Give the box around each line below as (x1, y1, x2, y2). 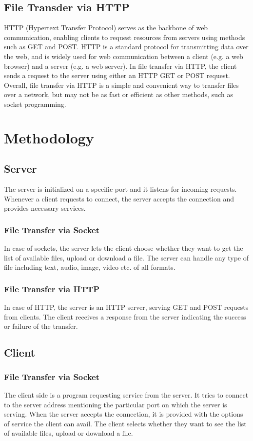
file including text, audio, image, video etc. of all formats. (4, 262, 175, 272)
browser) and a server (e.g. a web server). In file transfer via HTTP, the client (4, 60, 237, 71)
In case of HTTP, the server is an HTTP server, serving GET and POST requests (4, 302, 249, 312)
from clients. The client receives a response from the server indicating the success (4, 311, 246, 321)
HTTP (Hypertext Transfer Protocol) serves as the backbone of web (4, 22, 208, 33)
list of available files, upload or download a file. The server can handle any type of (4, 252, 249, 262)
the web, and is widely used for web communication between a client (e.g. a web (4, 51, 243, 61)
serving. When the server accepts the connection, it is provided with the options (4, 409, 243, 419)
